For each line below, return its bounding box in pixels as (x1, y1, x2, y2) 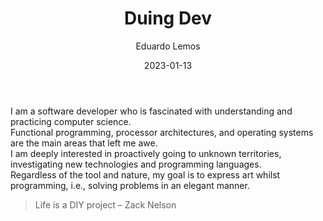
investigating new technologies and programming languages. (10, 158, 262, 170)
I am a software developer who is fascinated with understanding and (10, 105, 293, 117)
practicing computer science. (10, 115, 132, 127)
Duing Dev (123, 7, 213, 30)
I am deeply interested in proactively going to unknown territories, (10, 147, 282, 159)
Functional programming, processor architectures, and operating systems (10, 126, 314, 138)
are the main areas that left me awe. (10, 137, 158, 149)
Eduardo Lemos (135, 40, 201, 52)
